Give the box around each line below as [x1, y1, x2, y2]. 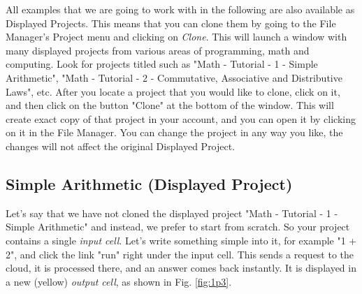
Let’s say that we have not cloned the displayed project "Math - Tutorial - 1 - [6, 205, 338, 220]
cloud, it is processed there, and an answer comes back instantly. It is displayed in [6, 260, 356, 275]
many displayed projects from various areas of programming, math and [6, 43, 310, 57]
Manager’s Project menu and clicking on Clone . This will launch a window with [6, 29, 347, 44]
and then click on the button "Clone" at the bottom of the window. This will [6, 98, 334, 112]
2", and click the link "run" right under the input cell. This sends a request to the [6, 247, 354, 261]
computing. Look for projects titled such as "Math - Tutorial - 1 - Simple [6, 57, 318, 71]
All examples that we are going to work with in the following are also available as [6, 2, 355, 16]
